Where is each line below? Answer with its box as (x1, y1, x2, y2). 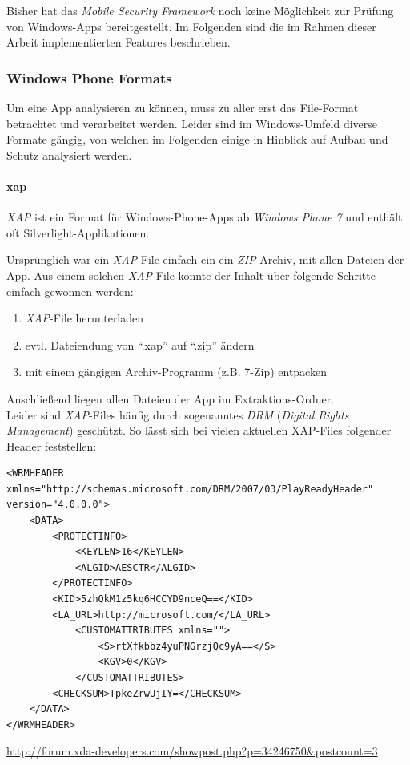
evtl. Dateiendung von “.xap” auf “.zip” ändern (25, 336, 255, 353)
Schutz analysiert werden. (6, 146, 132, 163)
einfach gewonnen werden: (6, 282, 134, 299)
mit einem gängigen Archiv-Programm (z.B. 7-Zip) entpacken (25, 363, 327, 380)
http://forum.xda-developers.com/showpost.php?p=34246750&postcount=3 (6, 743, 378, 759)
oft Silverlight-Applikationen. (6, 224, 150, 241)
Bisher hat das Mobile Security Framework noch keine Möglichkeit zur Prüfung (6, 2, 394, 18)
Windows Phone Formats (6, 67, 172, 87)
